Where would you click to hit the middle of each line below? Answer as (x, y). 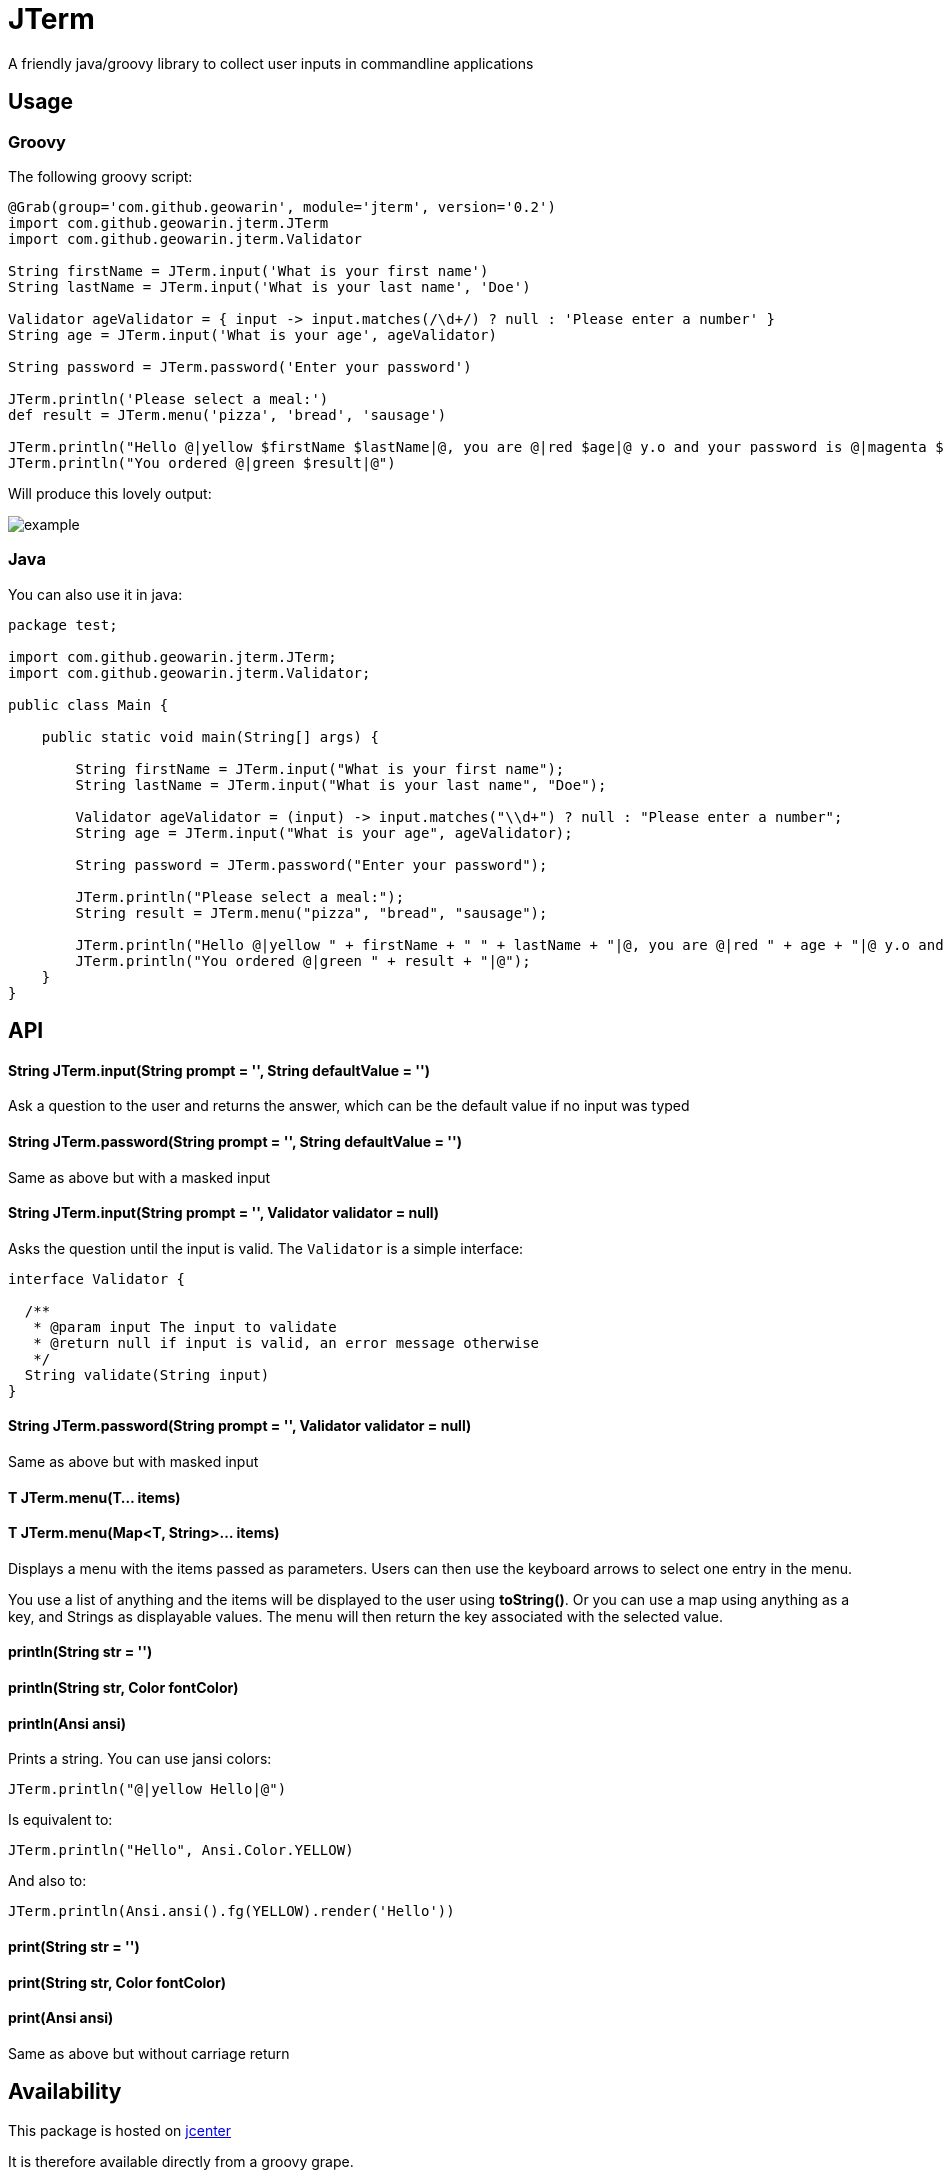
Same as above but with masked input (133, 1462)
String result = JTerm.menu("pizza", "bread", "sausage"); (311, 912)
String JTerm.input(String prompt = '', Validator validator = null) (224, 1213)
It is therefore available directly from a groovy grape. (181, 2161)
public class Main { (88, 704)
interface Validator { (97, 1278)
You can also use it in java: (95, 594)
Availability (65, 2092)
